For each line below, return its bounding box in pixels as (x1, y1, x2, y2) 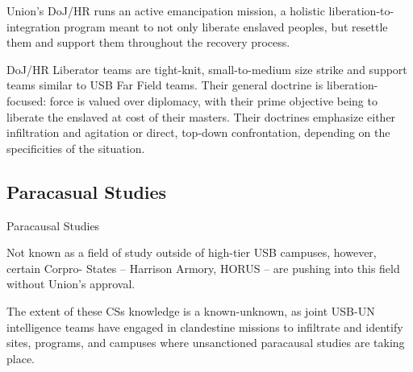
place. (6, 349, 35, 366)
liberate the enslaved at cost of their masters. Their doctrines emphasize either (6, 108, 396, 125)
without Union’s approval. (6, 275, 136, 292)
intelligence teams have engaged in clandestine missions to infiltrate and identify (6, 318, 403, 335)
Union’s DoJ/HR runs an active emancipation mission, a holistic (6, 2, 325, 19)
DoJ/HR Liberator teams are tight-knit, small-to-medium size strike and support (6, 60, 407, 77)
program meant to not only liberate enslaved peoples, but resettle (64, 18, 388, 35)
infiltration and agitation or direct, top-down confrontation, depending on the (6, 124, 390, 141)
